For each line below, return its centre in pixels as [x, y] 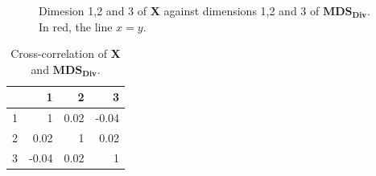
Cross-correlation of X [66, 53]
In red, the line [76, 26]
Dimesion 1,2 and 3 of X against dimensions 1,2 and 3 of [179, 10]
